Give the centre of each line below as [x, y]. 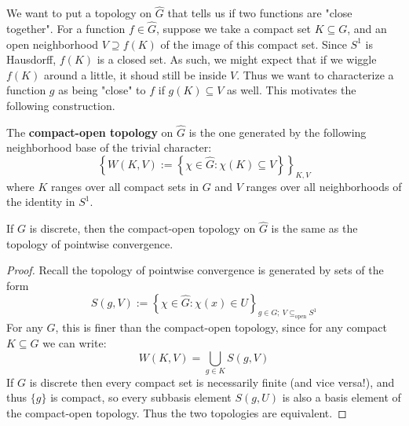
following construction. [61, 105]
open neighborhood [53, 44]
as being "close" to [102, 90]
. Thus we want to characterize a [315, 74]
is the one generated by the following [278, 132]
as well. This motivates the [292, 90]
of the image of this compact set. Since [254, 44]
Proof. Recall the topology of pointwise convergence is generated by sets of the [195, 270]
